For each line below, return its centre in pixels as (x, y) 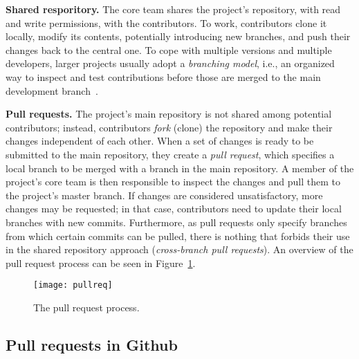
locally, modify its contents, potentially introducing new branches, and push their (178, 36)
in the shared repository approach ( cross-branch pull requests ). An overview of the (179, 249)
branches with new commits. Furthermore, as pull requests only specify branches (176, 222)
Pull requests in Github (92, 344)
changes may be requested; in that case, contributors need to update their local (174, 209)
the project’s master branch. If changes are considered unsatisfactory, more (164, 195)
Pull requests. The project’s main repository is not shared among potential (169, 114)
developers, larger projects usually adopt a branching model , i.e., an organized (170, 63)
